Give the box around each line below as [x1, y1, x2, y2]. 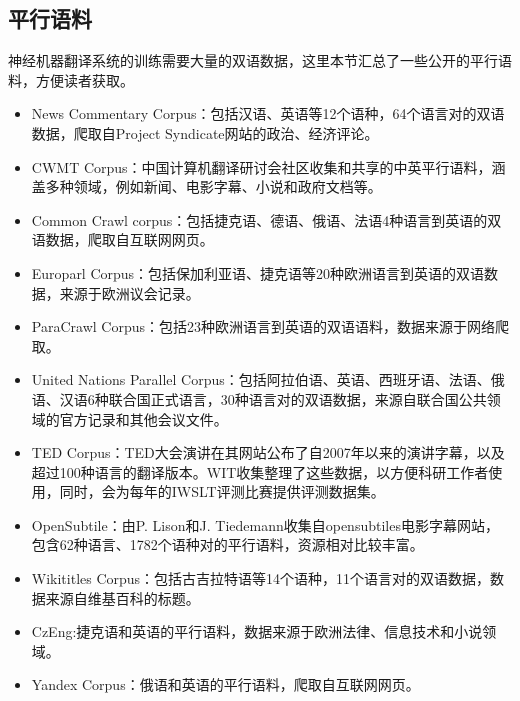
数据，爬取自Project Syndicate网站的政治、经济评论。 [31, 122, 379, 143]
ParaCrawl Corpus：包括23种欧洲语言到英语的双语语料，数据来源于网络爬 [31, 316, 509, 337]
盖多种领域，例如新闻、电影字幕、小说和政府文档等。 [31, 176, 382, 197]
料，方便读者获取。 [8, 69, 134, 90]
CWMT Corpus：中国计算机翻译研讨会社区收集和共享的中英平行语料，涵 [31, 156, 506, 177]
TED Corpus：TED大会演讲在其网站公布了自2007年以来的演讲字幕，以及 [31, 442, 505, 463]
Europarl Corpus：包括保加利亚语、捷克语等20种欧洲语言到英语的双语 [31, 262, 485, 283]
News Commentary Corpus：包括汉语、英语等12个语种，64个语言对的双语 [31, 103, 505, 124]
